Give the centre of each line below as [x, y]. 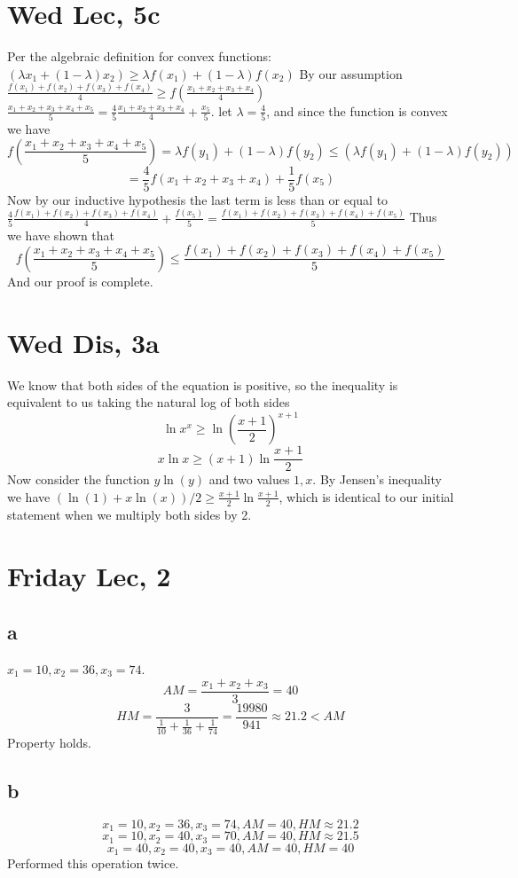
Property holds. [49, 742]
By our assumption [351, 73]
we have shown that [61, 235]
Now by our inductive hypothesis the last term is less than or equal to [198, 199]
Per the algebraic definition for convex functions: [139, 56]
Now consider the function [78, 479]
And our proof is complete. [80, 281]
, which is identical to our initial [366, 496]
